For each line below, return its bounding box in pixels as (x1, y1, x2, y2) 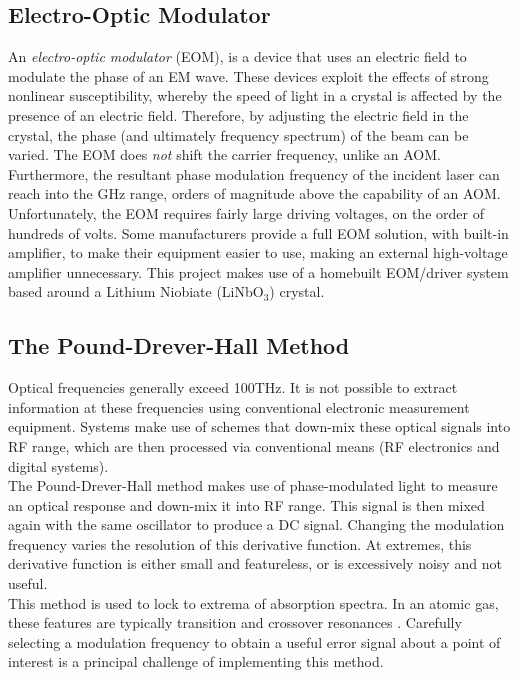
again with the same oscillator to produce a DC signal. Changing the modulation (8, 514, 505, 535)
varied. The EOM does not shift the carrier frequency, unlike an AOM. (8, 144, 441, 165)
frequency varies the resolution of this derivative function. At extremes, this (8, 533, 472, 554)
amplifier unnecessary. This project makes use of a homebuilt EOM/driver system (8, 261, 509, 282)
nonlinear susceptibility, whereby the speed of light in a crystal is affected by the (8, 85, 502, 106)
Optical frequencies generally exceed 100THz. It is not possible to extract (8, 377, 458, 398)
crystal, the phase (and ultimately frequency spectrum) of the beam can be (8, 124, 469, 145)
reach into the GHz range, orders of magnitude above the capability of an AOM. (8, 183, 501, 204)
